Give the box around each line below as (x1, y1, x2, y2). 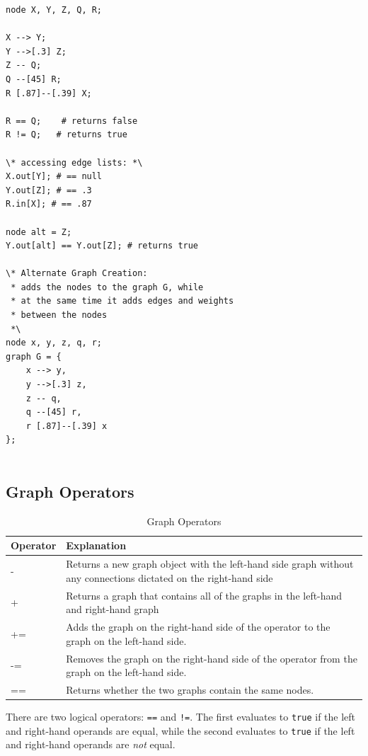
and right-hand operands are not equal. (6, 737, 176, 752)
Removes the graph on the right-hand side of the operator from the (66, 651, 357, 665)
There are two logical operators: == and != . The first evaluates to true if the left (6, 709, 356, 724)
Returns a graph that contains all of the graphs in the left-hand (66, 588, 343, 602)
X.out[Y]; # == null (6, 171, 103, 182)
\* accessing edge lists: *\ (6, 157, 143, 168)
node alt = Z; (6, 227, 72, 237)
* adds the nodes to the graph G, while (11, 282, 204, 292)
